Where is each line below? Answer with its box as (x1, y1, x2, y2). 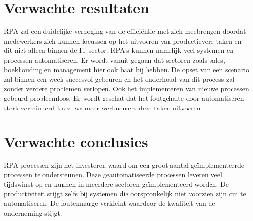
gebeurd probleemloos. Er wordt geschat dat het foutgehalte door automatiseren (4, 93, 244, 103)
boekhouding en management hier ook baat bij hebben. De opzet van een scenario (4, 64, 250, 74)
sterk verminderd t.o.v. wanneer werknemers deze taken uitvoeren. (4, 102, 203, 112)
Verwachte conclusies (4, 131, 148, 151)
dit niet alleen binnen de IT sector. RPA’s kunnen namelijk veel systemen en (4, 45, 234, 55)
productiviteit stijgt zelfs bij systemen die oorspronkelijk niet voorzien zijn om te (4, 188, 246, 199)
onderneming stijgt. (4, 207, 62, 218)
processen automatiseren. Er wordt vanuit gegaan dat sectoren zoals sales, (4, 54, 225, 65)
